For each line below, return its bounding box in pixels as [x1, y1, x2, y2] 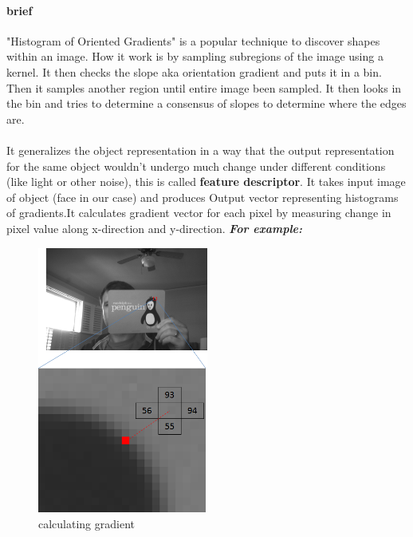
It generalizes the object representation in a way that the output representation [6, 141, 395, 158]
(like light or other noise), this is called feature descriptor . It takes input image [6, 173, 406, 190]
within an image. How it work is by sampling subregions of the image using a [6, 48, 383, 65]
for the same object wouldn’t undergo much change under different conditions [6, 157, 386, 174]
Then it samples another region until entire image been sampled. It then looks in [6, 79, 402, 96]
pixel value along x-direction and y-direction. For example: [6, 219, 303, 236]
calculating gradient [38, 515, 136, 532]
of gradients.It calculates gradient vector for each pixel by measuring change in [6, 204, 391, 221]
